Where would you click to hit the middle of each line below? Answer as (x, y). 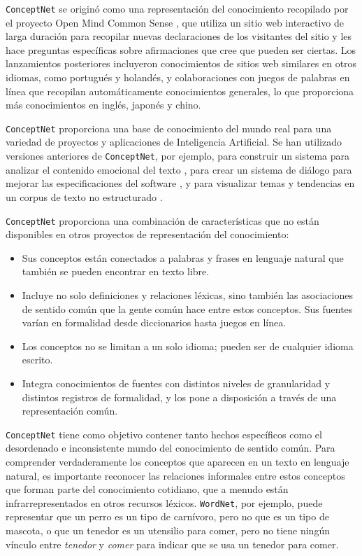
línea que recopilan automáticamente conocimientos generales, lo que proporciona (180, 91)
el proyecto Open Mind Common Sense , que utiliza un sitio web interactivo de (175, 22)
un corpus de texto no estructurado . (84, 196)
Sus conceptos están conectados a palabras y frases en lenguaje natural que (183, 257)
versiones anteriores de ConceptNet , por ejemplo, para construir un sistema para (178, 156)
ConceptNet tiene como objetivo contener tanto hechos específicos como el (164, 434)
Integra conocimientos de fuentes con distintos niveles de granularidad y (176, 383)
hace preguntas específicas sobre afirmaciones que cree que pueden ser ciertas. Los (181, 49)
